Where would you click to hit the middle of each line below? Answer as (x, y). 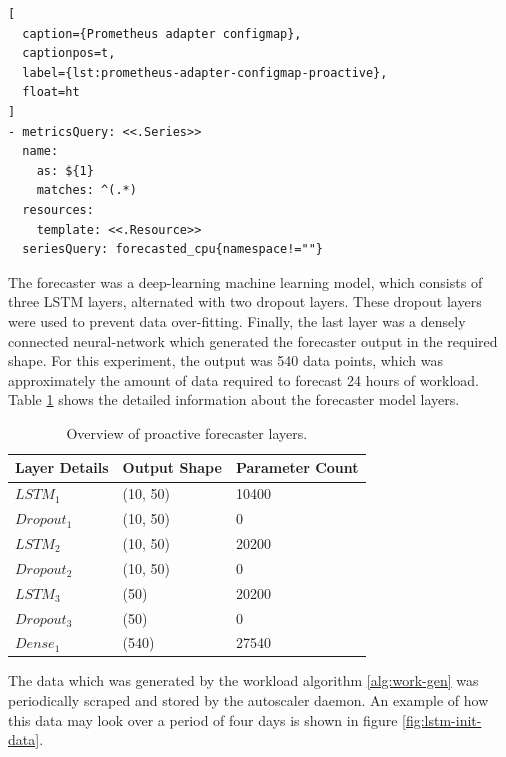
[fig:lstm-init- (442, 719)
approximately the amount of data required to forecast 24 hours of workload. (243, 379)
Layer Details (62, 467)
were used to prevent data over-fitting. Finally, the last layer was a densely (237, 320)
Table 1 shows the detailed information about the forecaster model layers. (234, 399)
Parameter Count (297, 467)
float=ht (51, 92)
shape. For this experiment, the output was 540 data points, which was (226, 360)
